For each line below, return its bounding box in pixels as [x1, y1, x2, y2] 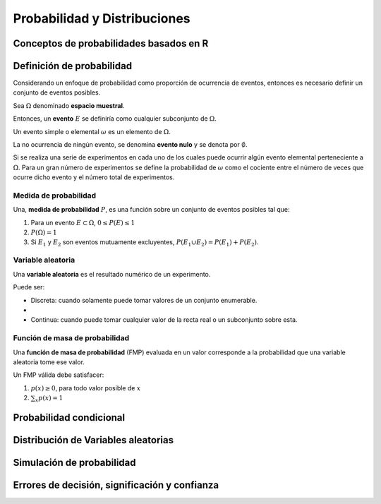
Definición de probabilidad [13, 60, 133, 72]
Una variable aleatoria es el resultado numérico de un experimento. [13, 270, 211, 278]
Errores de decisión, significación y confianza [13, 479, 219, 491]
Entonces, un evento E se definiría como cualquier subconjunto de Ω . [13, 114, 217, 123]
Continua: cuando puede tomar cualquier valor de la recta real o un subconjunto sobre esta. [30, 316, 298, 324]
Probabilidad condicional [13, 412, 126, 424]
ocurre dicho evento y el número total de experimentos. [13, 173, 175, 181]
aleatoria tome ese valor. [13, 357, 85, 366]
